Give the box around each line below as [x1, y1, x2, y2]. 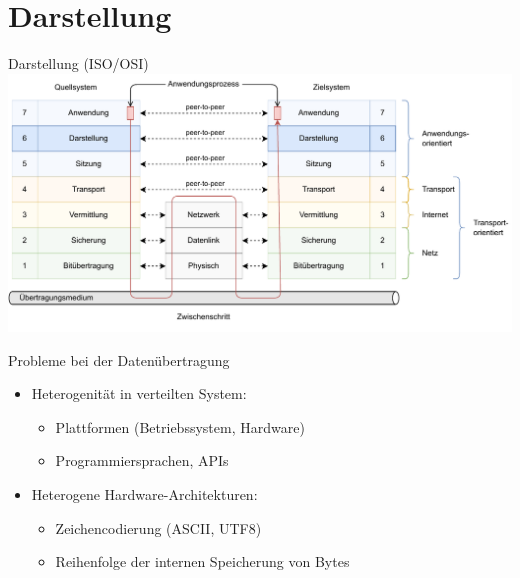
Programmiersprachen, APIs [55, 450, 229, 471]
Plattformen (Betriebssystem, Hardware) [55, 416, 305, 437]
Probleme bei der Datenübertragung [8, 349, 230, 370]
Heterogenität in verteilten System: [31, 383, 247, 404]
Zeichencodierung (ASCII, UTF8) [55, 517, 262, 538]
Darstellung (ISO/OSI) [8, 53, 149, 74]
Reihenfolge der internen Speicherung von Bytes [55, 551, 350, 572]
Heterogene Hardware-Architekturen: [31, 484, 258, 505]
